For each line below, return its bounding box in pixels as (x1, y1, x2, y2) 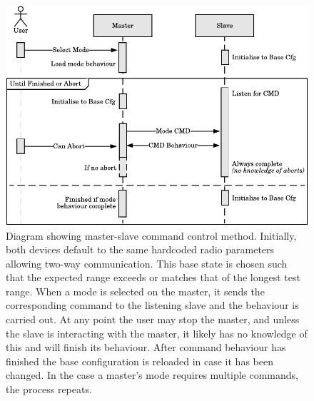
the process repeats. (6, 382, 92, 397)
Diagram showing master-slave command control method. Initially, (6, 228, 297, 243)
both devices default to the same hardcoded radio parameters (6, 242, 275, 257)
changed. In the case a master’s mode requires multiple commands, (6, 367, 298, 382)
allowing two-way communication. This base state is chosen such (6, 255, 288, 270)
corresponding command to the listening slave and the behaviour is (6, 298, 299, 313)
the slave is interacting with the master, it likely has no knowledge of (6, 325, 308, 340)
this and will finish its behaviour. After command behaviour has (6, 340, 286, 355)
